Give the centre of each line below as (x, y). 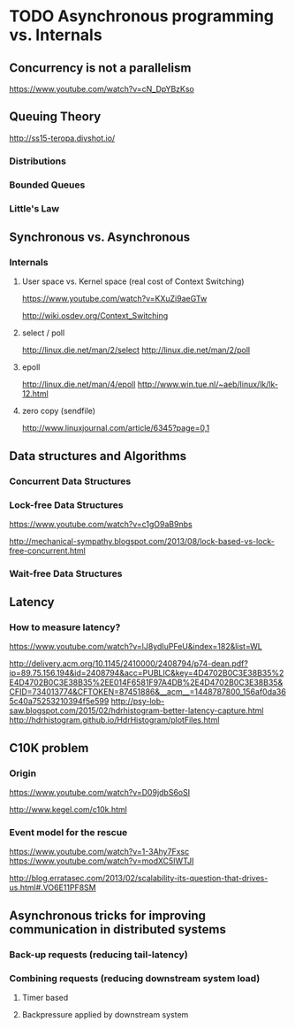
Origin (23, 773)
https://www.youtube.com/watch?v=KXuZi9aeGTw (114, 299)
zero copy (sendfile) (58, 411)
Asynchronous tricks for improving (107, 915)
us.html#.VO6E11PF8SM (53, 887)
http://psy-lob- (138, 702)
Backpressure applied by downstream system (105, 1015)
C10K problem (49, 748)
